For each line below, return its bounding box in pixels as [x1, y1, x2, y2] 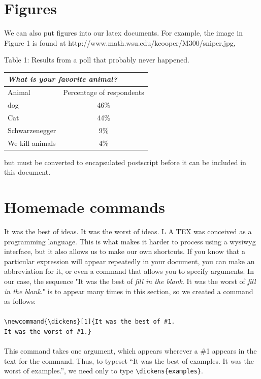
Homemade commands [4, 197, 165, 217]
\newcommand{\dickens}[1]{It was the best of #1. [4, 318, 175, 326]
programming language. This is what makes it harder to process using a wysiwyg [4, 236, 256, 246]
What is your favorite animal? [8, 74, 117, 84]
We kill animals [8, 137, 56, 148]
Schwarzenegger [8, 124, 56, 135]
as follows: [4, 296, 36, 306]
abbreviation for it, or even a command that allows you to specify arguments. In [4, 266, 254, 276]
